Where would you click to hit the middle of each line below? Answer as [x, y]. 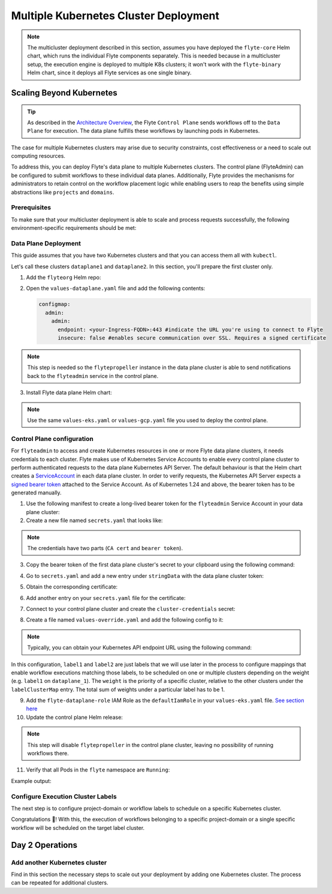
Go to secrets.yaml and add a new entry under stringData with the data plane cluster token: [145, 575]
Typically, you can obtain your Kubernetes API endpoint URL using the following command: [139, 647]
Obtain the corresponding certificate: [72, 587]
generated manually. [37, 493]
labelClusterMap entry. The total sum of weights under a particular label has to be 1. [118, 689]
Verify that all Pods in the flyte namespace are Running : [98, 770]
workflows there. [48, 754]
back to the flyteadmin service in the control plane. [93, 376]
